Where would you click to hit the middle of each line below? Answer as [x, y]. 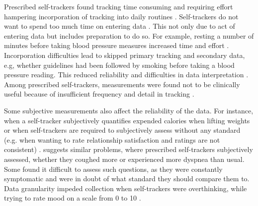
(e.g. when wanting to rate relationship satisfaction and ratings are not [112, 139]
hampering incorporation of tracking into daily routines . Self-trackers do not [121, 16]
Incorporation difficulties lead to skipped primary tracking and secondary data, [125, 55]
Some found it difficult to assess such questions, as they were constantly [113, 169]
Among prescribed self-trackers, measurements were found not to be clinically [122, 84]
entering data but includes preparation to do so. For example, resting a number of [129, 35]
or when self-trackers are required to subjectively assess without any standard [122, 130]
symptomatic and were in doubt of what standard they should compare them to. [127, 179]
